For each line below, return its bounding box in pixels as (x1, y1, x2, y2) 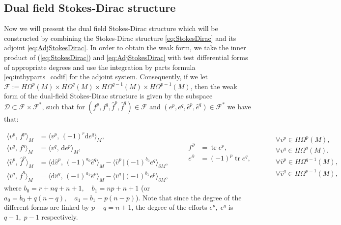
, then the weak (190, 81, 237, 91)
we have (227, 101, 251, 111)
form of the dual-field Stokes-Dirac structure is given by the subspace (4, 91, 213, 101)
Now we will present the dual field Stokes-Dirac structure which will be (4, 23, 218, 33)
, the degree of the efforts (131, 202, 207, 212)
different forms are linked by (4, 202, 89, 212)
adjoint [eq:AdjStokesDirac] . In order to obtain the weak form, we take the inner (4, 42, 246, 53)
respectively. (41, 212, 78, 222)
